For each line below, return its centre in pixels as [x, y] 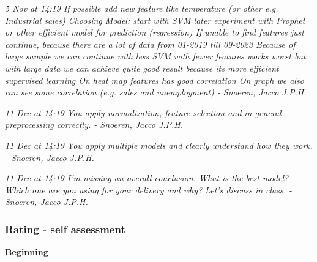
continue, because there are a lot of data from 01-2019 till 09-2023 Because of [150, 44]
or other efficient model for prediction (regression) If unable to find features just [155, 32]
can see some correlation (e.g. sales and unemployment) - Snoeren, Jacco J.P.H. [156, 92]
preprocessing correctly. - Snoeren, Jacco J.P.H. [94, 125]
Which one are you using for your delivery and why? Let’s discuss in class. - [149, 189]
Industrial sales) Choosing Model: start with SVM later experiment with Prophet [155, 20]
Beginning [27, 252]
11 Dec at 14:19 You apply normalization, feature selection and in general [143, 112]
